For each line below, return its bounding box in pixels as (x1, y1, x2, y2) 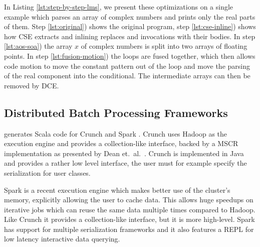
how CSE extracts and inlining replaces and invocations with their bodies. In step (4, 31, 255, 41)
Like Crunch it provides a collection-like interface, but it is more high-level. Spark (4, 214, 255, 224)
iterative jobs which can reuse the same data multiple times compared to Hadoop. (4, 204, 255, 214)
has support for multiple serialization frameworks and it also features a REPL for (4, 223, 254, 234)
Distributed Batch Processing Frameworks (4, 104, 228, 120)
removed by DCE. (4, 80, 59, 90)
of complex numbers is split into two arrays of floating (81, 41, 247, 51)
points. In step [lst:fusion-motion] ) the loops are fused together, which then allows (4, 50, 255, 61)
